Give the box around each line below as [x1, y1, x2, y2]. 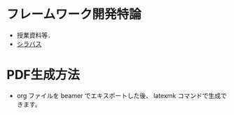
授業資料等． [16, 31, 54, 39]
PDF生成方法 [6, 67, 80, 83]
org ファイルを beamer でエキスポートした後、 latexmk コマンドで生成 [16, 91, 221, 100]
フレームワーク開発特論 [6, 6, 142, 22]
